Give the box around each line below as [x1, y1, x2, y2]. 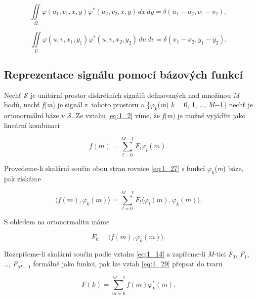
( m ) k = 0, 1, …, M [157, 99, 214, 110]
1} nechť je [219, 99, 253, 110]
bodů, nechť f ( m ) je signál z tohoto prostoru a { [4, 99, 150, 110]
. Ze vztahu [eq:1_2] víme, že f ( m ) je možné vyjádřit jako [71, 110, 246, 121]
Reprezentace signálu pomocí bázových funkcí [4, 67, 243, 82]
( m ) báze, [214, 163, 244, 173]
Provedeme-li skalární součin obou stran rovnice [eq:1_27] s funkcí [4, 163, 205, 173]
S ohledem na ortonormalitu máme [4, 216, 110, 227]
